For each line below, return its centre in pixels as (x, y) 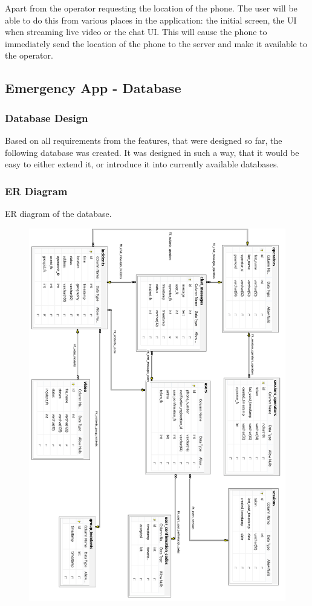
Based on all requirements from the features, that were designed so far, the (144, 140)
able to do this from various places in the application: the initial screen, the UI (151, 20)
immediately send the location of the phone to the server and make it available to (156, 43)
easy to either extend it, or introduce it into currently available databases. (142, 164)
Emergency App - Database (93, 88)
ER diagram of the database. (58, 213)
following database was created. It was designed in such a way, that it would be (152, 152)
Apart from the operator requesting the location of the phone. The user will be (151, 8)
